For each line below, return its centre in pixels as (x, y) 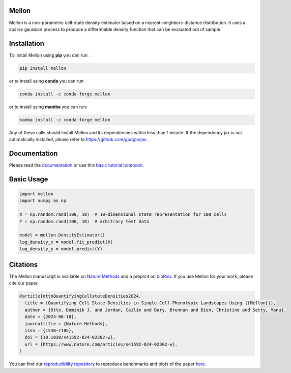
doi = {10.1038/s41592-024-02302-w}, (70, 337)
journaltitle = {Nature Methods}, (66, 324)
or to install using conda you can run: (47, 81)
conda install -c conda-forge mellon (65, 94)
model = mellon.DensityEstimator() (62, 235)
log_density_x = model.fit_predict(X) (66, 242)
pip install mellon (43, 68)
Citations (23, 265)
